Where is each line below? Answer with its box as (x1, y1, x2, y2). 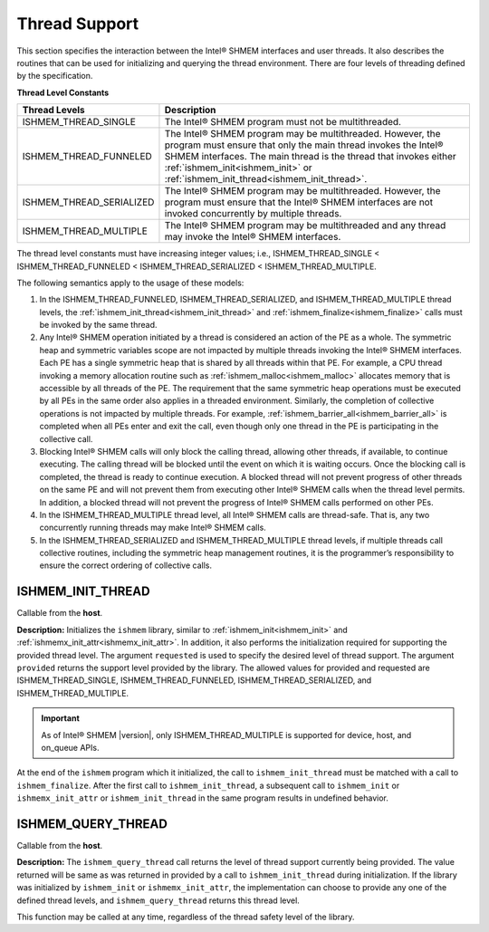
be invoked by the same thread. (39, 320, 158, 331)
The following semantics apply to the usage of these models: (16, 277, 244, 288)
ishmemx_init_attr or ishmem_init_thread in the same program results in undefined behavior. (16, 793, 388, 803)
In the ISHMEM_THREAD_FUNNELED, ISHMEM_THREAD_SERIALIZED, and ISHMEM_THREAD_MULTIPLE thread (39, 294, 452, 305)
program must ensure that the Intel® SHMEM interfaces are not (164, 196, 434, 208)
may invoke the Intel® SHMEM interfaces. (164, 231, 341, 244)
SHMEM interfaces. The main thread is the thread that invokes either (164, 150, 456, 163)
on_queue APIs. (41, 742, 100, 753)
